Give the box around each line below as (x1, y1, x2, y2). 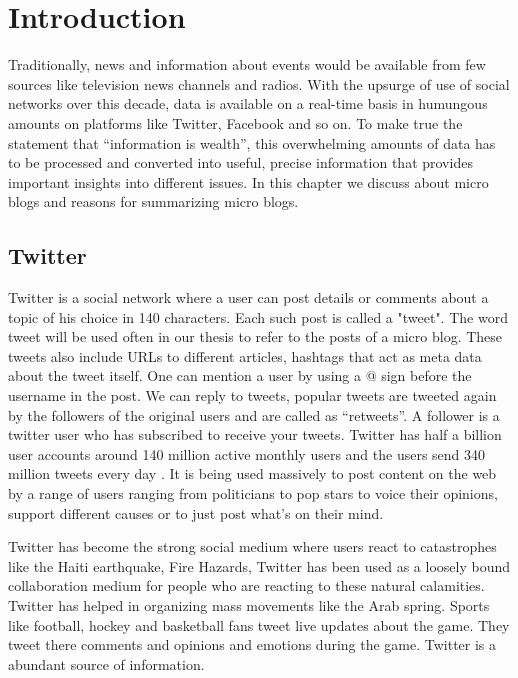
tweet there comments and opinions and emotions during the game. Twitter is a (8, 634, 497, 655)
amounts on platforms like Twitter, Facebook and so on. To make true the (8, 112, 463, 133)
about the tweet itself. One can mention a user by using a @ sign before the (8, 365, 472, 386)
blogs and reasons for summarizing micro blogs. (8, 191, 299, 212)
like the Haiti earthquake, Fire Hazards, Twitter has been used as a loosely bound (8, 555, 511, 576)
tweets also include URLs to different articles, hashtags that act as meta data (8, 345, 482, 366)
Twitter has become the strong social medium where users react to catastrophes (8, 536, 497, 557)
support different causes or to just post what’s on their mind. (8, 502, 384, 523)
